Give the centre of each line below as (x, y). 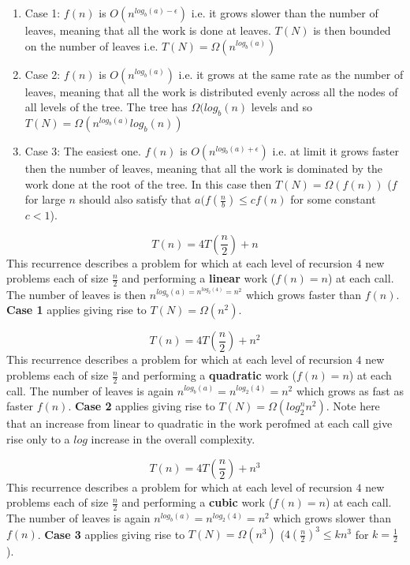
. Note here (353, 406)
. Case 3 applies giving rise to (111, 534)
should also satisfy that (135, 199)
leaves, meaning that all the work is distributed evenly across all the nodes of (211, 91)
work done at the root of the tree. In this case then (148, 183)
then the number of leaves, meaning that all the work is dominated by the (204, 168)
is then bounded (352, 30)
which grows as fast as (350, 390)
